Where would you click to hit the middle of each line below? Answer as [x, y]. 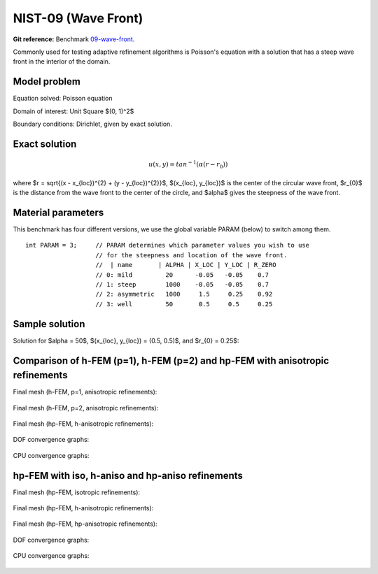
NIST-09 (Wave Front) [78, 18]
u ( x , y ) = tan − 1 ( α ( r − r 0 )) [188, 165]
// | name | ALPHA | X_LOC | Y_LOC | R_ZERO [186, 265]
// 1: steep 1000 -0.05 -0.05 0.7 [182, 285]
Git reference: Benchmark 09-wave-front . [74, 39]
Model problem [47, 81]
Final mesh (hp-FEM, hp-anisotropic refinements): [85, 524]
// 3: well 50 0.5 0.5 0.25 [184, 304]
